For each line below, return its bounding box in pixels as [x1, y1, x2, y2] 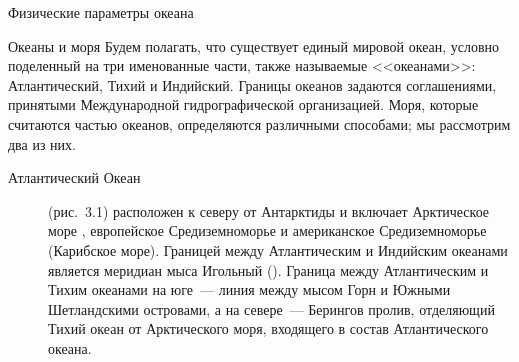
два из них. [8, 133, 76, 154]
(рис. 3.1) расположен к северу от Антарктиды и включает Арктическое [48, 200, 490, 221]
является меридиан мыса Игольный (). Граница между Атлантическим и [48, 259, 489, 280]
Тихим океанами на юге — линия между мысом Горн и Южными [48, 279, 451, 300]
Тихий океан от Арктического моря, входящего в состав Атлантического [48, 318, 489, 339]
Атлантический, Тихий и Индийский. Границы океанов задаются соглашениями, [8, 74, 497, 95]
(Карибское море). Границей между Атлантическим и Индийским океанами [48, 239, 508, 260]
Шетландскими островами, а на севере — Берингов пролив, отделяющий [48, 298, 495, 319]
